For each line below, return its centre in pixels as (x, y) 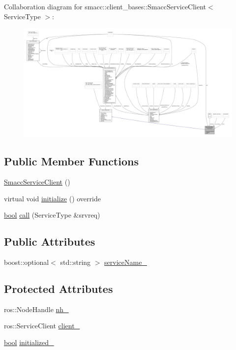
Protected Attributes (59, 288)
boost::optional (27, 262)
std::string (75, 262)
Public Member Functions (71, 161)
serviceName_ (126, 262)
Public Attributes (50, 241)
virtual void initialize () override (52, 198)
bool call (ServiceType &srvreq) (52, 215)
